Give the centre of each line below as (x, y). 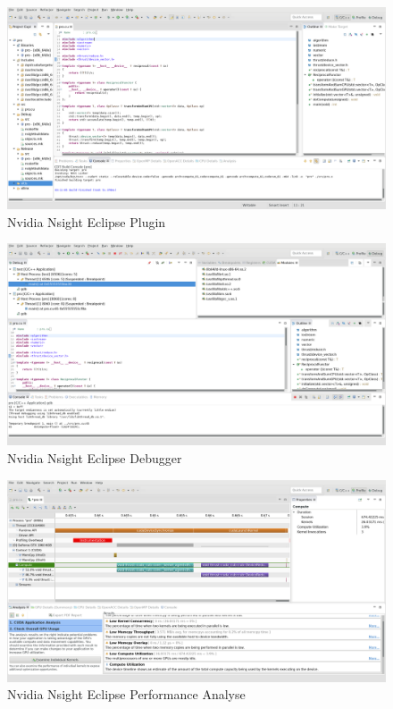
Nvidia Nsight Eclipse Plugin (87, 221)
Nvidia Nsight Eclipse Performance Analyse (126, 694)
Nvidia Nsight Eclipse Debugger (95, 457)
